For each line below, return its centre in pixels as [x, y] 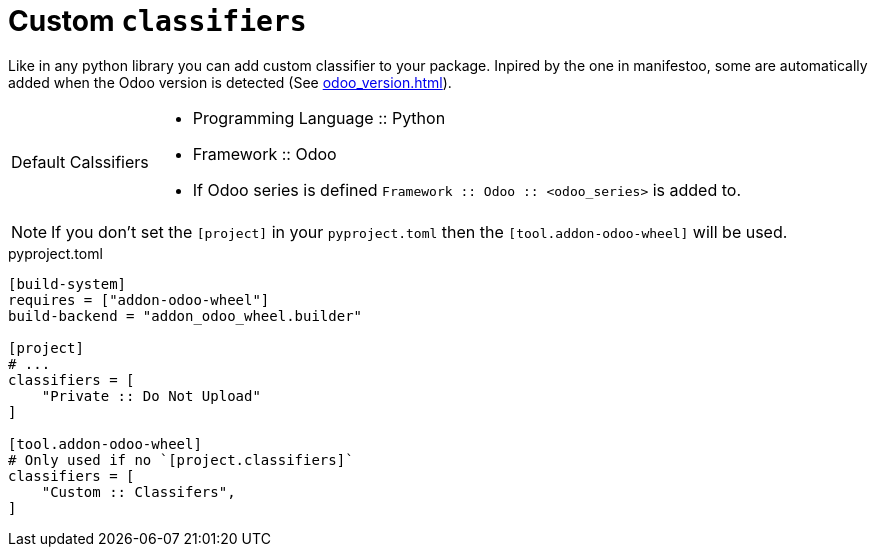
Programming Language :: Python [319, 117]
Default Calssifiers [80, 161]
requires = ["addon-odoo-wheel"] [139, 299]
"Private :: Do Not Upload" [151, 395]
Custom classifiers [157, 21]
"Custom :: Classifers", [138, 491]
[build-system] [67, 283]
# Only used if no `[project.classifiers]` [181, 459]
